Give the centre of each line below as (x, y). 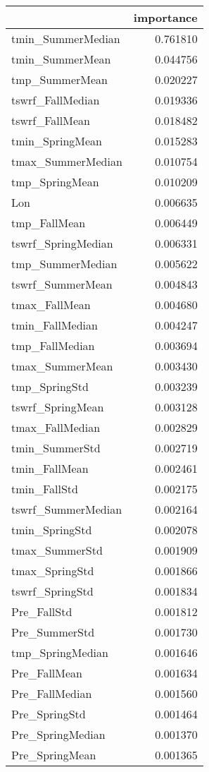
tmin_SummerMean (61, 59)
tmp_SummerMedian (64, 264)
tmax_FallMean (51, 304)
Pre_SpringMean (54, 755)
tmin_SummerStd (56, 448)
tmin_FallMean (50, 468)
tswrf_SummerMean (62, 284)
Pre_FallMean (47, 673)
